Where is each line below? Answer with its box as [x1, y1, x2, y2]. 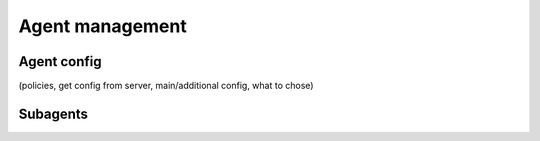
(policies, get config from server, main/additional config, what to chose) [18, 80, 314, 92]
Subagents [18, 105, 89, 122]
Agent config [18, 53, 102, 70]
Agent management [18, 15, 187, 37]
